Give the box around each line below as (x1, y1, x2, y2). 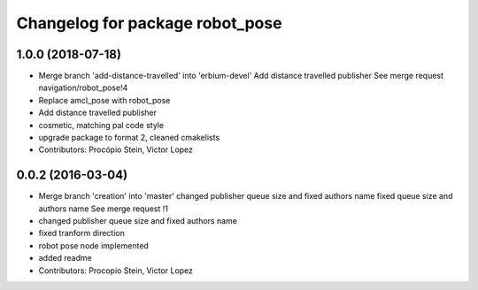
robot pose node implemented (38, 240, 150, 251)
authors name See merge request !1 (38, 203, 168, 214)
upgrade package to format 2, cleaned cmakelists (38, 133, 220, 143)
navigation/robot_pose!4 (38, 82, 128, 93)
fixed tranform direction (38, 228, 126, 239)
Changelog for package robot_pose (16, 13, 282, 33)
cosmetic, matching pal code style (38, 119, 164, 130)
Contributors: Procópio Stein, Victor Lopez (38, 144, 194, 155)
